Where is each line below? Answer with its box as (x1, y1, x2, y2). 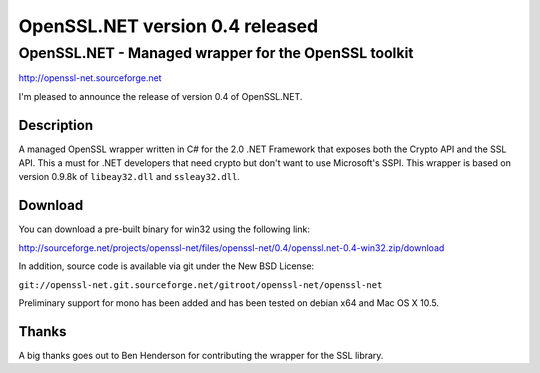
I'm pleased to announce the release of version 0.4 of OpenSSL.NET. (18, 90, 303, 102)
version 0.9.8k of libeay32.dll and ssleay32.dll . (18, 171, 240, 183)
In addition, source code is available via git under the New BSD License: (18, 260, 315, 272)
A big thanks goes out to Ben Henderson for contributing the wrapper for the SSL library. (18, 349, 384, 361)
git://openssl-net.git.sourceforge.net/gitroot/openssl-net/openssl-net (18, 279, 383, 290)
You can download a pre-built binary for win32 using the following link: (18, 223, 310, 235)
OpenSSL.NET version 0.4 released (18, 15, 319, 37)
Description (18, 116, 94, 134)
